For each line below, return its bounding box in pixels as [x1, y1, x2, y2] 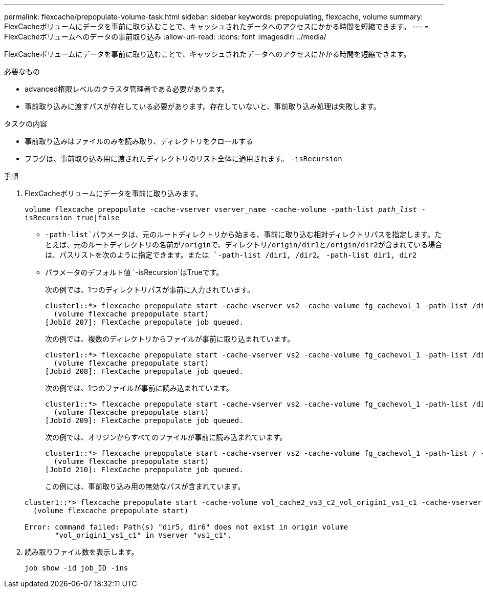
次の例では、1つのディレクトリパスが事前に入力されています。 [45, 285, 254, 294]
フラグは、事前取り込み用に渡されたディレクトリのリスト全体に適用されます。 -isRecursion [25, 154, 342, 163]
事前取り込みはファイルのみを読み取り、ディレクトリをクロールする [25, 137, 253, 145]
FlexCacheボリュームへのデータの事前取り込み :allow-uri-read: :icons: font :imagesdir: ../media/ [4, 32, 326, 41]
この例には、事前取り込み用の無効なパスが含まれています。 [45, 482, 245, 491]
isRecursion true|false [25, 214, 120, 222]
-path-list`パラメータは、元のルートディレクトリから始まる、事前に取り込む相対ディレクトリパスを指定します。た [45, 230, 442, 239]
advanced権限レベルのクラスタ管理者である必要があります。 [25, 84, 229, 93]
